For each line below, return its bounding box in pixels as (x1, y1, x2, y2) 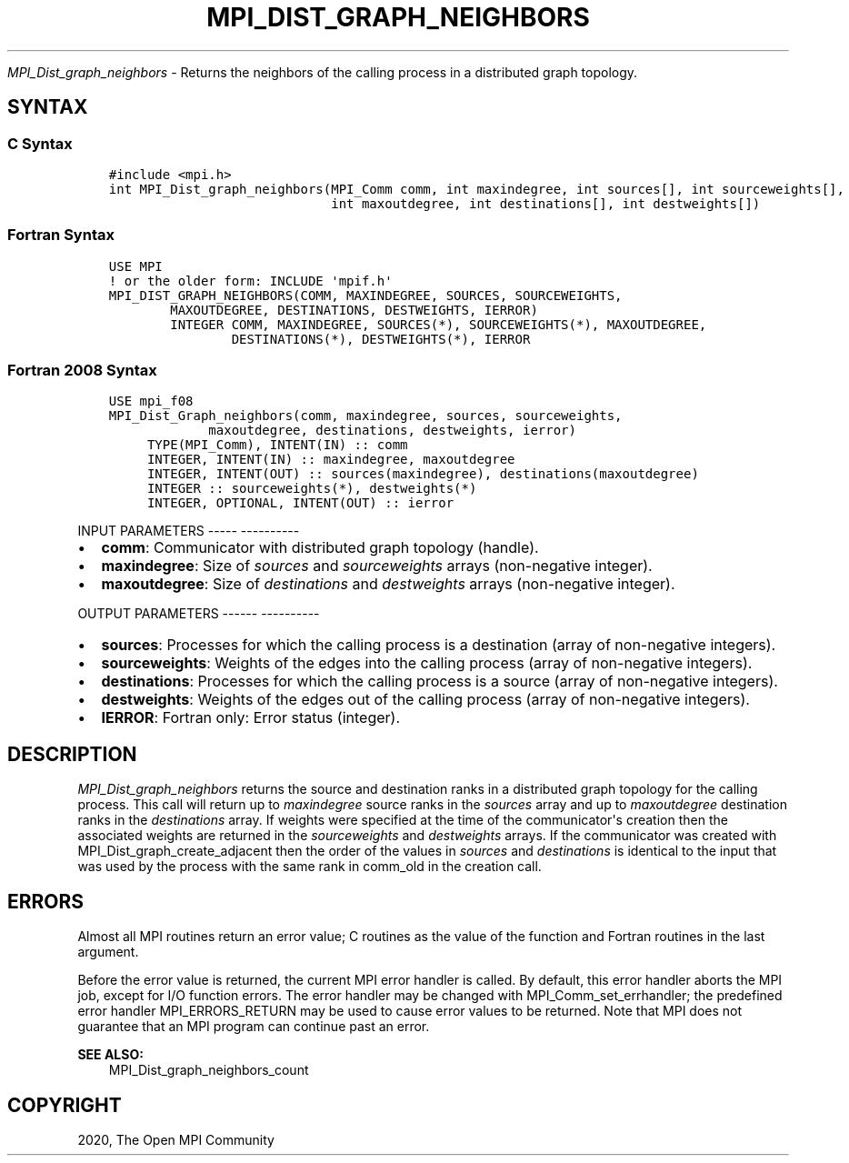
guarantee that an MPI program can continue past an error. (77, 1018, 430, 1035)
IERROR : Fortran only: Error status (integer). (101, 708, 400, 727)
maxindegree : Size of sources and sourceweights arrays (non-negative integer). (101, 556, 653, 576)
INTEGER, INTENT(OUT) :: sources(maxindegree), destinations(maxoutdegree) (146, 466, 699, 482)
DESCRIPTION (7, 742, 137, 766)
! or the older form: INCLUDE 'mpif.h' (108, 273, 393, 288)
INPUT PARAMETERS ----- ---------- (77, 523, 300, 539)
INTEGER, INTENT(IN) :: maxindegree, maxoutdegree (146, 452, 515, 467)
